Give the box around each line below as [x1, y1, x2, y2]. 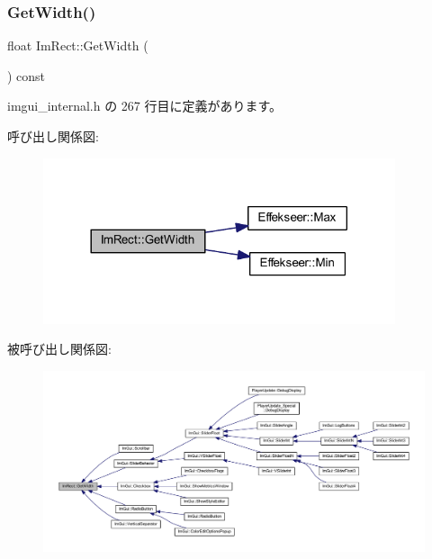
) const [7, 66, 46, 85]
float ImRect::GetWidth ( [7, 36, 148, 55]
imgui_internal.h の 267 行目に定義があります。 [7, 96, 283, 115]
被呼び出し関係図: [7, 339, 112, 358]
